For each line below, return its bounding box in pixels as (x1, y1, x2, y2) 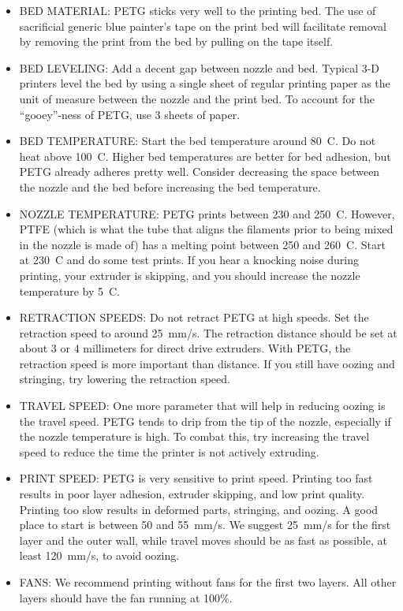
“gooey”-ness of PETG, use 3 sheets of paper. (19, 106, 241, 122)
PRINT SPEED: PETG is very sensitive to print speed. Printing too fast (19, 470, 373, 486)
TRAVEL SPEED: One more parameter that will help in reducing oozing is (19, 397, 386, 414)
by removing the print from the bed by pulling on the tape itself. (19, 33, 334, 50)
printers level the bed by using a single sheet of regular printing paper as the (19, 75, 390, 91)
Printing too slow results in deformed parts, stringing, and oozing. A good (19, 501, 379, 517)
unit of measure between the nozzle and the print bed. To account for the (19, 90, 375, 106)
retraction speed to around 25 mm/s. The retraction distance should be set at (19, 324, 397, 341)
